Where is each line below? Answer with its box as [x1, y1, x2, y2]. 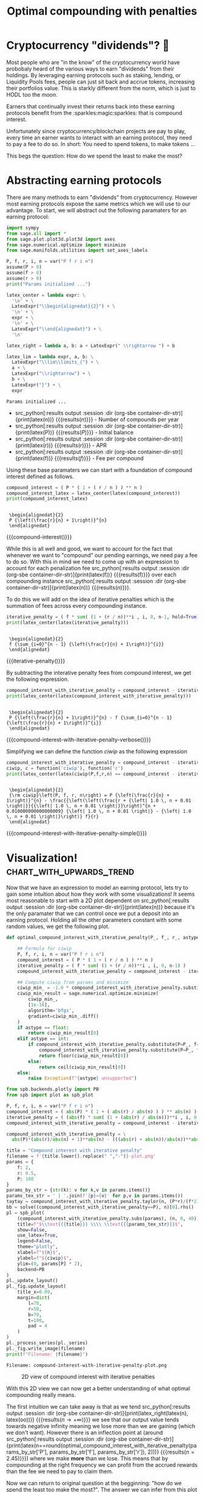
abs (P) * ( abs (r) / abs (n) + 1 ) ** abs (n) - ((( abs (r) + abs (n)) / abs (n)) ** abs [12, 1137, 200, 1143]
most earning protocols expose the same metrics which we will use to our [6, 200, 191, 207]
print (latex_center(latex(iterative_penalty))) [6, 619, 129, 626]
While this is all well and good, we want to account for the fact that [6, 545, 173, 553]
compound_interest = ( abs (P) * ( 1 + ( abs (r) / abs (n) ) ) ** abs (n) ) [6, 1109, 197, 1115]
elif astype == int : [17, 1036, 69, 1042]
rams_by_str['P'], [6, 1448, 49, 1455]
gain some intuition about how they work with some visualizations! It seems [6, 890, 195, 898]
